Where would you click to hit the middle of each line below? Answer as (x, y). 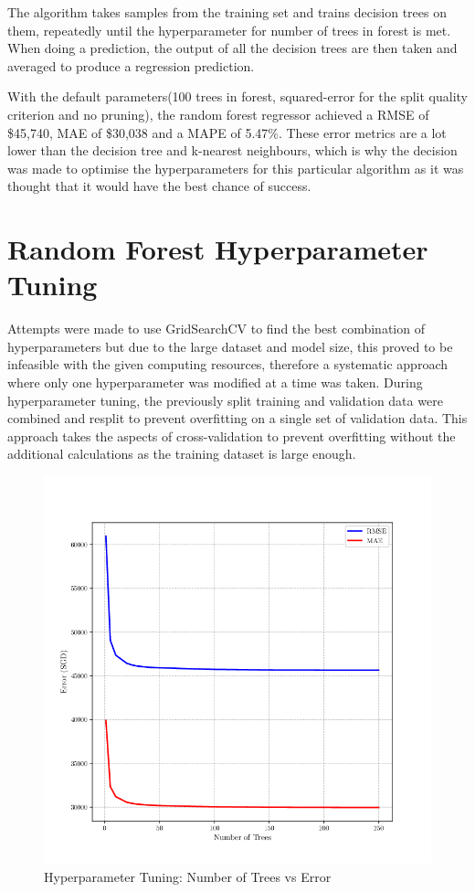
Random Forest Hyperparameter (218, 249)
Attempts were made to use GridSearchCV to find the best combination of (216, 329)
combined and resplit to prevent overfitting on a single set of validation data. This (237, 418)
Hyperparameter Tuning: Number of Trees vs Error (188, 876)
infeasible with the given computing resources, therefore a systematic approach (228, 364)
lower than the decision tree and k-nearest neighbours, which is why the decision (232, 150)
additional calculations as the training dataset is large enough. (182, 454)
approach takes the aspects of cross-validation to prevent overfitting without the (232, 435)
